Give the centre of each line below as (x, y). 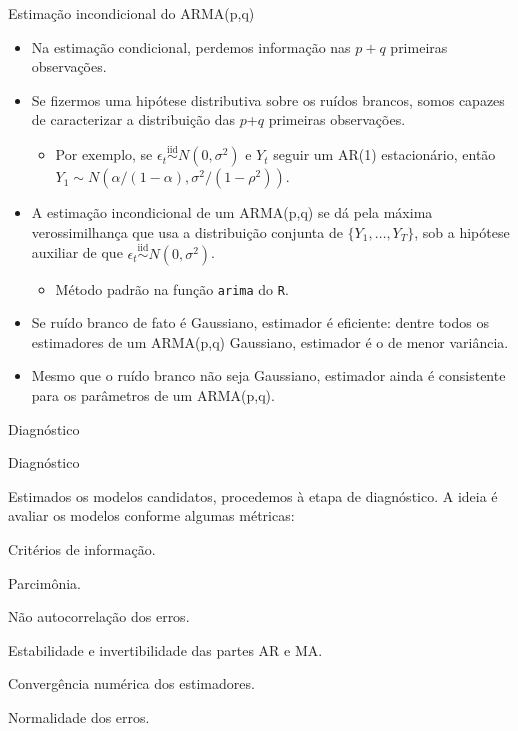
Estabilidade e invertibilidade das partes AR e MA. (165, 649)
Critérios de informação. (82, 549)
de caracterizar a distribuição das (133, 119)
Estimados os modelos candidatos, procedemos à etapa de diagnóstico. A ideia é (253, 495)
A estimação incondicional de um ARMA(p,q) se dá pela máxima (232, 212)
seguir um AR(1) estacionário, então (384, 154)
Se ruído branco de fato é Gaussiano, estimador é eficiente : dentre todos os (260, 322)
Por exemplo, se (104, 154)
